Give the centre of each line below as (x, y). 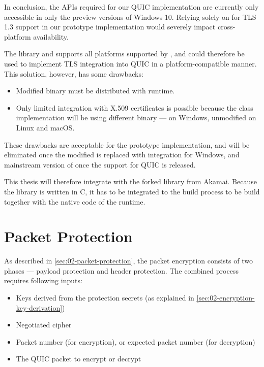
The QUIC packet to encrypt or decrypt (79, 359)
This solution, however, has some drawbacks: (74, 73)
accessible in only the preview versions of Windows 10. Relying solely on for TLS (130, 16)
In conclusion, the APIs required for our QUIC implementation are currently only (131, 7)
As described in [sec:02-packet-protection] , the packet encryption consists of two (128, 261)
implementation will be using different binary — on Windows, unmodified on (136, 118)
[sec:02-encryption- (226, 297)
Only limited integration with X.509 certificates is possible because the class (135, 107)
